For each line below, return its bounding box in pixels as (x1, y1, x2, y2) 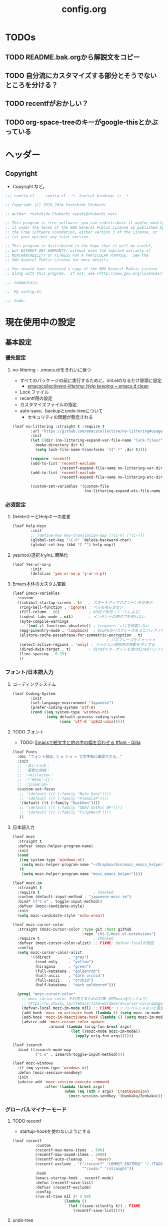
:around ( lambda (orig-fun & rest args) (48, 1024, 131, 1029)
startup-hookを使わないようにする (19, 1128, 91, 1134)
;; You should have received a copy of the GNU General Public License (5, 266, 157, 271)
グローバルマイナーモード (5, 1106, 66, 1113)
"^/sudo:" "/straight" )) (81, 1166, 134, 1171)
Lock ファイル (19, 389, 49, 395)
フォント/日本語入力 (5, 669, 53, 676)
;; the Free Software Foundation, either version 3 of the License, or (5, 230, 157, 235)
